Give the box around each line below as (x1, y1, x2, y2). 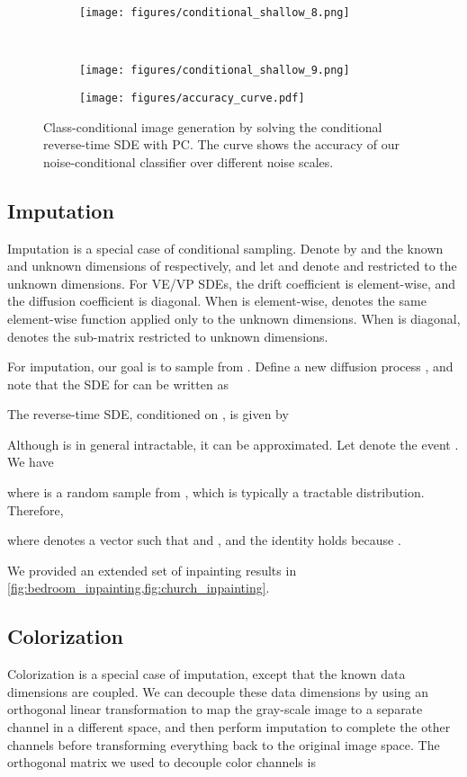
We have (7, 452, 54, 471)
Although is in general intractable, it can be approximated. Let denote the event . (7, 434, 459, 453)
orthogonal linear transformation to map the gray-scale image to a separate (7, 700, 423, 719)
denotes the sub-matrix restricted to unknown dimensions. (7, 326, 328, 345)
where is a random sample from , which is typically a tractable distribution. (7, 483, 425, 502)
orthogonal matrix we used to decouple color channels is (7, 753, 316, 772)
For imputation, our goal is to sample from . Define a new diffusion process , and (7, 357, 454, 376)
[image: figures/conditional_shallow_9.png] (79, 64, 350, 77)
